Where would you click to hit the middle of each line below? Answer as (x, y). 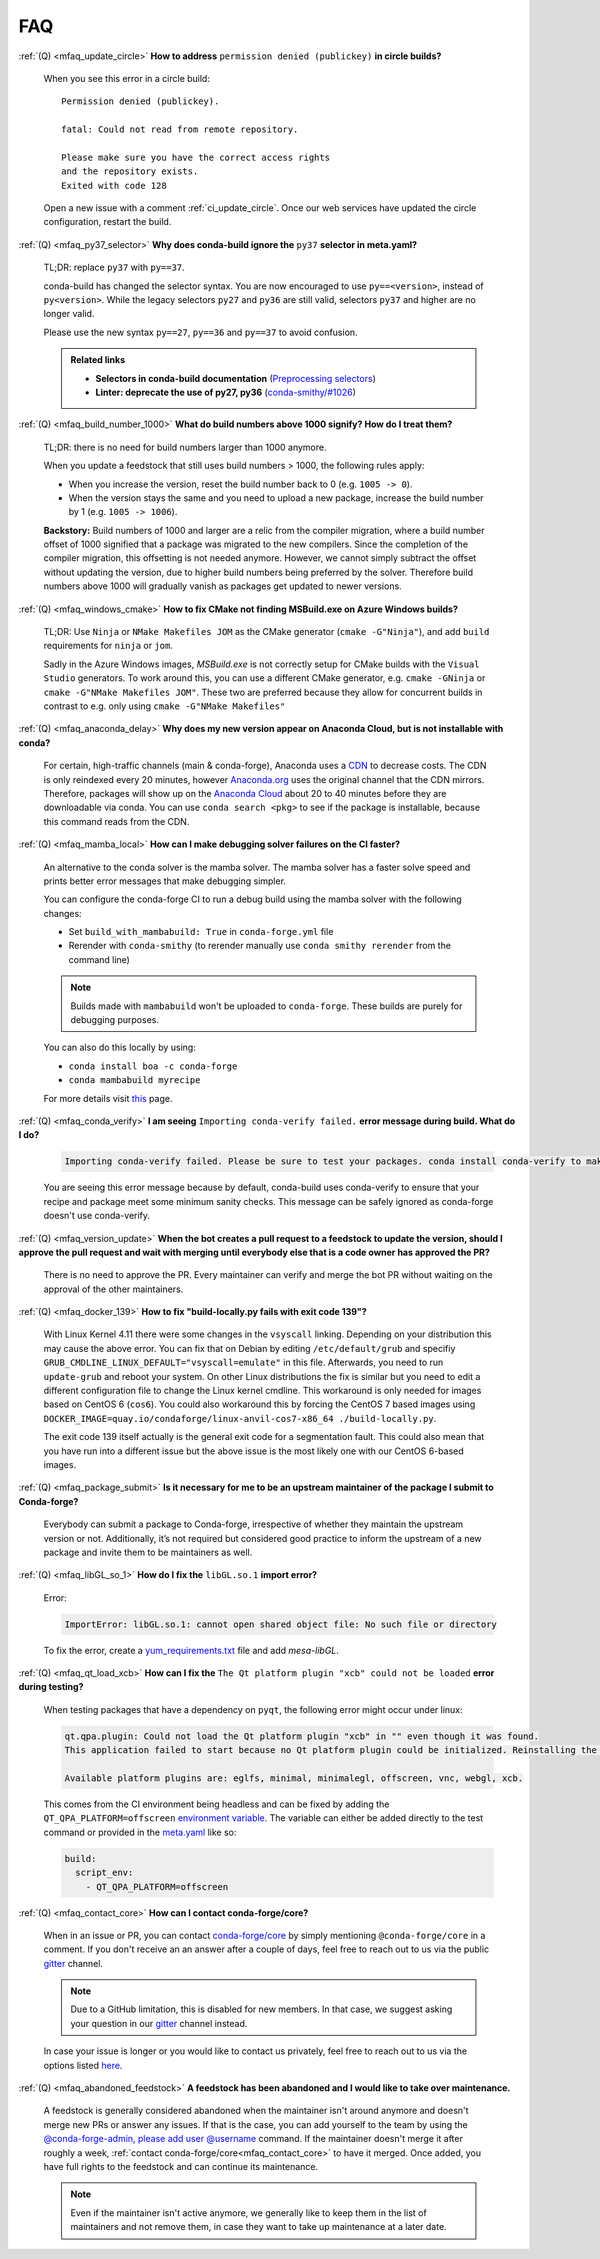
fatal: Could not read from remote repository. (180, 129)
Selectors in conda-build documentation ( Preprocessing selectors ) (236, 378)
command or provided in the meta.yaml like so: (140, 1832)
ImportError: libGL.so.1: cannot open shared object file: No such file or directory (280, 1624)
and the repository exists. (130, 171)
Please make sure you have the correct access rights (195, 157)
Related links (98, 360)
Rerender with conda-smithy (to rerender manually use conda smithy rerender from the (260, 946)
